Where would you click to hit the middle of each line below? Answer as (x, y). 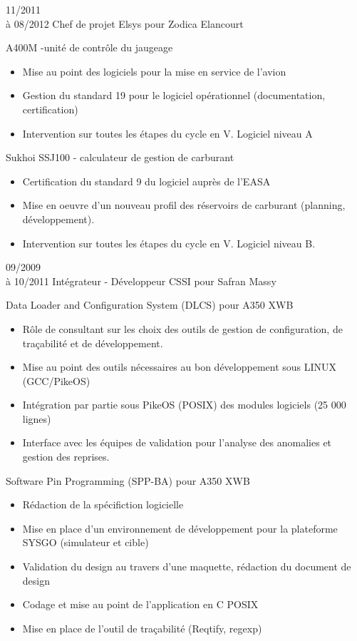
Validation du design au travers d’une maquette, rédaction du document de (187, 566)
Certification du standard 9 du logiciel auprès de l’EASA (146, 181)
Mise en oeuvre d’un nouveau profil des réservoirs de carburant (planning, (184, 205)
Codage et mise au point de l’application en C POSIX (140, 604)
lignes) (37, 418)
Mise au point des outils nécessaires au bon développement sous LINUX (180, 367)
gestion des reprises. (66, 457)
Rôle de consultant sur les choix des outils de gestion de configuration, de (182, 328)
